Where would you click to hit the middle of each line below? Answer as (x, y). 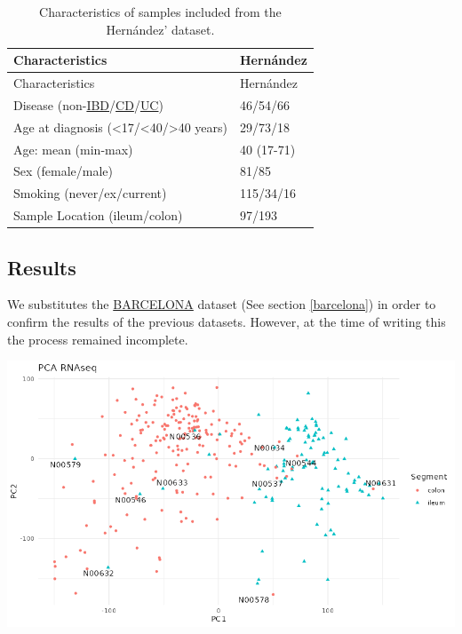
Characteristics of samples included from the (160, 12)
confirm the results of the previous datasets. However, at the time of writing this (227, 321)
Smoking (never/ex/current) (90, 193)
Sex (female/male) (63, 171)
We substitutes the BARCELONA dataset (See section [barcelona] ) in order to (222, 304)
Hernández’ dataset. (160, 29)
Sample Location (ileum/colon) (98, 215)
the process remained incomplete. (98, 339)
